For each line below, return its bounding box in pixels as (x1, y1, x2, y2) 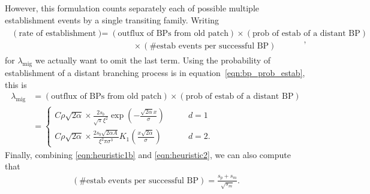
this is (5, 78, 27, 90)
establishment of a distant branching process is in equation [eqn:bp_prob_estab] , (5, 66, 305, 79)
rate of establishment (19, 29, 97, 38)
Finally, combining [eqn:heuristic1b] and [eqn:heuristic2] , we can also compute (5, 148, 291, 160)
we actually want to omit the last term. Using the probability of (35, 54, 271, 66)
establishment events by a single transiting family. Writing (5, 13, 219, 26)
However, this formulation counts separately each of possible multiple (5, 2, 259, 14)
